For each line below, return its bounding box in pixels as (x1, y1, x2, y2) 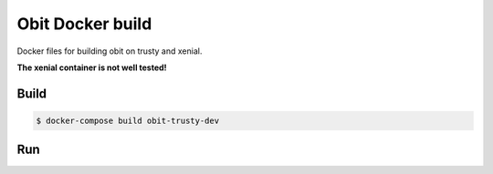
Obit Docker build (16, 14, 152, 34)
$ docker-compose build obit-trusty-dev (36, 115, 219, 126)
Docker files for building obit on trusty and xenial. (16, 46, 203, 56)
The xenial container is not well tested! (16, 62, 168, 73)
